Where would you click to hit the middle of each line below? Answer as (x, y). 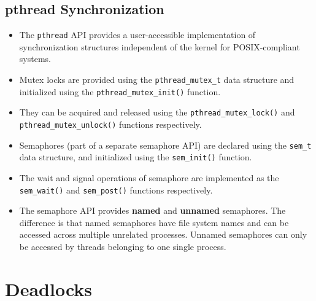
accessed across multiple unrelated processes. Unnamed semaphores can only (163, 234)
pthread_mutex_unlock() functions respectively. (110, 124)
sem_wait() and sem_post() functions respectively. (116, 190)
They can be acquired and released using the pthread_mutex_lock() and (157, 112)
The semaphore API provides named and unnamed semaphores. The (152, 210)
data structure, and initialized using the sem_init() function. (136, 157)
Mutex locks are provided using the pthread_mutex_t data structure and (157, 80)
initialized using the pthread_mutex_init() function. (120, 91)
